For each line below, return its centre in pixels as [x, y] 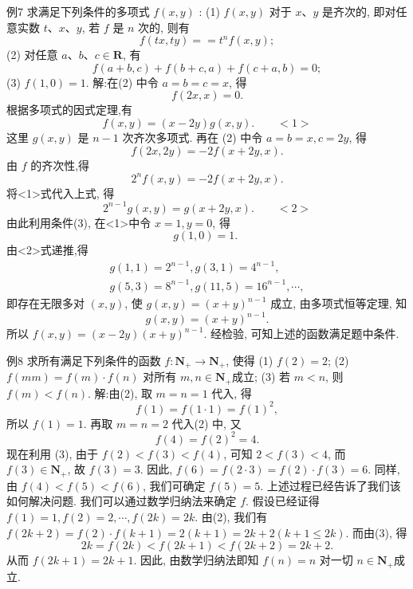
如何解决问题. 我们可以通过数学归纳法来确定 [122, 501]
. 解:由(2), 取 [120, 393]
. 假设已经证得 [283, 501]
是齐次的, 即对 [359, 11]
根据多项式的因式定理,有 [69, 110]
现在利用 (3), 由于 [53, 453]
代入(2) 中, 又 [206, 423]
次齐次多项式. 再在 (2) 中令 [193, 137]
